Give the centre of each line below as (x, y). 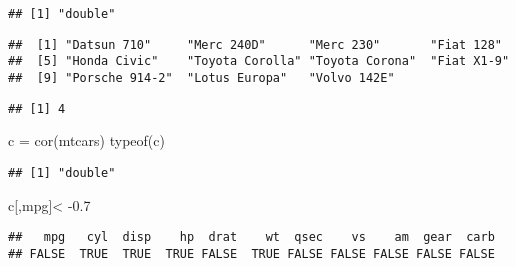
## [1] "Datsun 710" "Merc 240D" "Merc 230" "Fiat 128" (255, 44)
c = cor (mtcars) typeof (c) (86, 140)
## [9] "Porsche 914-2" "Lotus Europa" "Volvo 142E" (201, 77)
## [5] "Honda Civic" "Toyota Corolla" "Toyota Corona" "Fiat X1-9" (259, 61)
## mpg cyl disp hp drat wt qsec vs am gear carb (251, 237)
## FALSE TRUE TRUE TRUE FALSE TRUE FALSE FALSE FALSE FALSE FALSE (251, 253)
